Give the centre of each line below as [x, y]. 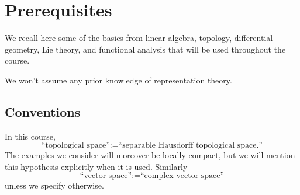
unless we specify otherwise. [54, 185]
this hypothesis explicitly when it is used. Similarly [96, 166]
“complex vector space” [182, 176]
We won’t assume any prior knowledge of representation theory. [118, 80]
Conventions [43, 111]
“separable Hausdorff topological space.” [190, 146]
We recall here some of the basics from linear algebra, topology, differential [139, 38]
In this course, [30, 136]
